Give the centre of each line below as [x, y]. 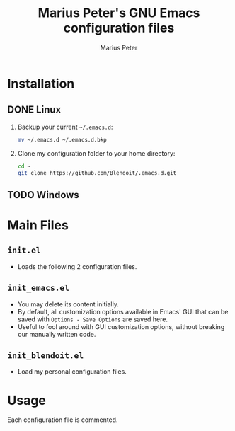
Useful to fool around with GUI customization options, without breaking [121, 326]
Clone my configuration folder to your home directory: [96, 153]
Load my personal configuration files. [72, 372]
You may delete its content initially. [68, 304]
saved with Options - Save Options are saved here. [93, 319]
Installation [41, 84]
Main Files [38, 225]
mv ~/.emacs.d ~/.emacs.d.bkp [62, 139]
